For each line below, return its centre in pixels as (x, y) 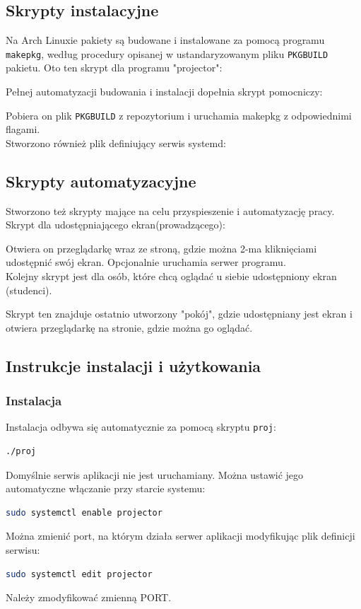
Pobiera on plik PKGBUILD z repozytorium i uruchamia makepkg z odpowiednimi (179, 115)
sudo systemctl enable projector (84, 512)
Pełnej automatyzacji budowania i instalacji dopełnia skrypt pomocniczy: (164, 92)
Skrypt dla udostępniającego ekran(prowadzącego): (116, 225)
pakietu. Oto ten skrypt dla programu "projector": (114, 68)
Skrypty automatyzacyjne (101, 181)
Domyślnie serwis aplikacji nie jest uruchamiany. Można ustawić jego (155, 474)
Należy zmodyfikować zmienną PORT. (89, 597)
